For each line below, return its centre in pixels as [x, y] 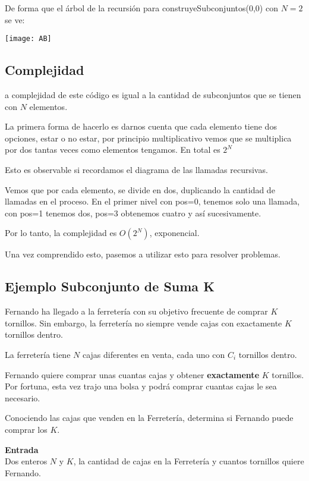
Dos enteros [26, 461]
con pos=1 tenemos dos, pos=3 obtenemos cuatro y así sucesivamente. [133, 213]
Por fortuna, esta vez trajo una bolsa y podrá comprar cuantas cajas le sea [141, 386]
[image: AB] [28, 39]
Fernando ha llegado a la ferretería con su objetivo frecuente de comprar [136, 311]
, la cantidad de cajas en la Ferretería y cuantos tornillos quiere [189, 461]
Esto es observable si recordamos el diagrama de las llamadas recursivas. [136, 170]
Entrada [22, 449]
